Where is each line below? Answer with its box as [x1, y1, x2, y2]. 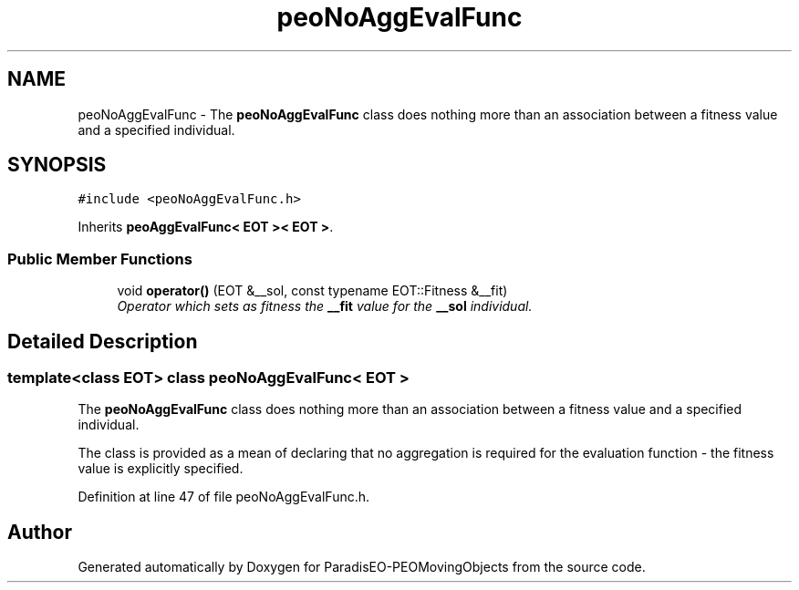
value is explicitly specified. [78, 461, 244, 477]
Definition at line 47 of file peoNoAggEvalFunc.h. [78, 489, 370, 505]
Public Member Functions [7, 249, 192, 268]
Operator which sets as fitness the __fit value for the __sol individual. [117, 298, 533, 315]
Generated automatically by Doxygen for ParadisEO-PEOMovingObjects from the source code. [78, 559, 646, 575]
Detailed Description [7, 329, 198, 353]
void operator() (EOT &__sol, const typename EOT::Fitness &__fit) [117, 283, 508, 299]
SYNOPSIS [7, 153, 107, 177]
